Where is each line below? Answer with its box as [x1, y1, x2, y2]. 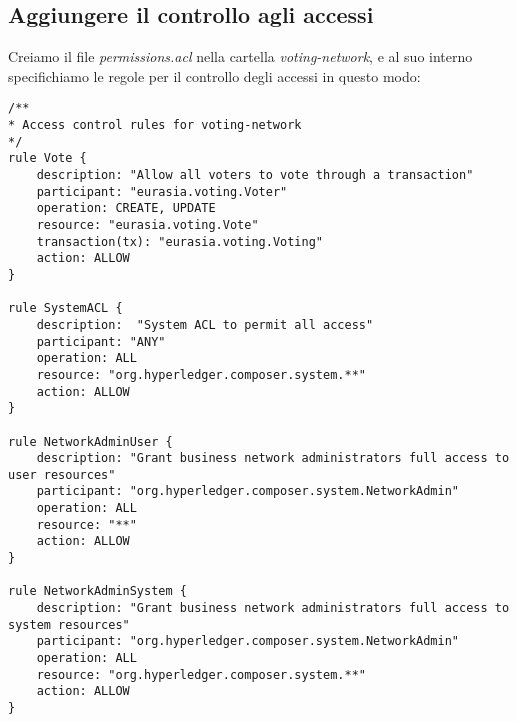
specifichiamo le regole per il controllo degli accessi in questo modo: [8, 65, 421, 86]
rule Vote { [8, 151, 87, 166]
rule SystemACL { [8, 301, 123, 316]
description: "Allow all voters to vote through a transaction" [36, 168, 474, 183]
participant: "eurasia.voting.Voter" [36, 184, 288, 199]
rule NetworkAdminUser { [8, 434, 173, 449]
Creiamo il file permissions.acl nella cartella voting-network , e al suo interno [8, 46, 473, 67]
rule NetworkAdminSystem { [8, 584, 187, 599]
